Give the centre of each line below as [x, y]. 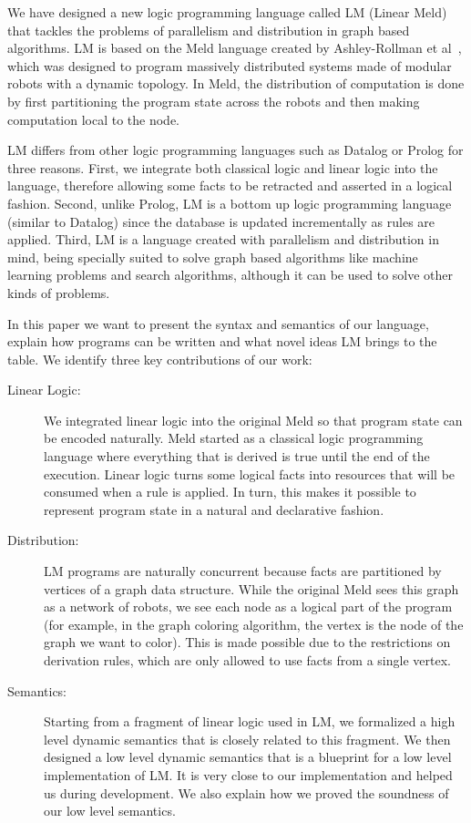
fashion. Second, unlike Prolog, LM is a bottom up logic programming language [230, 203]
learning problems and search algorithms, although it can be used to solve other [230, 275]
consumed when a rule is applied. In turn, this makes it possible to [230, 492]
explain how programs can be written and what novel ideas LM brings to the [222, 341]
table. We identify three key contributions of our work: [160, 359]
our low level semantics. [110, 811]
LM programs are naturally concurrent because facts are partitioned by [243, 571]
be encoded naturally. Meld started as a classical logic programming [234, 438]
